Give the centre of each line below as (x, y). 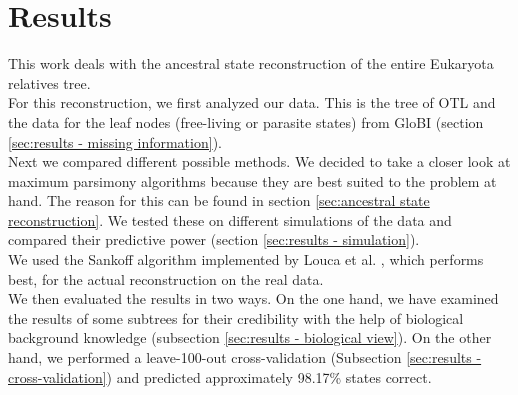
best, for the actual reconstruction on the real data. (166, 278)
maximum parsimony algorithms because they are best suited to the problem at (252, 180)
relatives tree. (49, 82)
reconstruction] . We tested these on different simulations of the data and (230, 219)
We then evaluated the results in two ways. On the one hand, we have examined (253, 298)
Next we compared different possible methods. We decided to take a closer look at (259, 161)
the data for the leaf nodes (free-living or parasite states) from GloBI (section (246, 121)
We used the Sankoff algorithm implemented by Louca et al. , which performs (246, 259)
